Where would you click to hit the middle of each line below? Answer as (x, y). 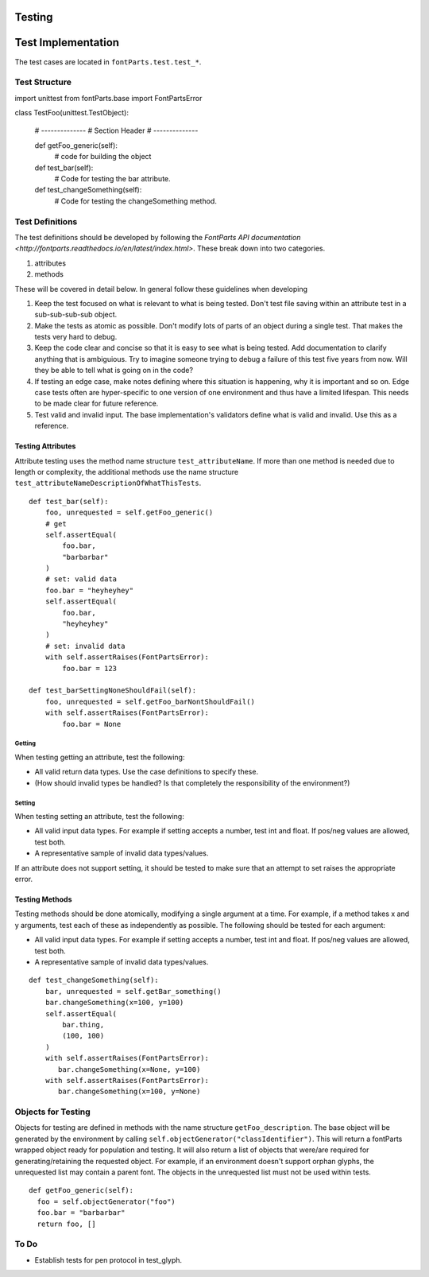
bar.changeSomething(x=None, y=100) (129, 1069)
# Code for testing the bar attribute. (112, 179)
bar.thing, (83, 1025)
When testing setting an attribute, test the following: (99, 817)
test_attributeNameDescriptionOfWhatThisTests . (108, 483)
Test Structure (43, 82)
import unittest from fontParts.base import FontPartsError (108, 98)
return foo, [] (66, 1224)
